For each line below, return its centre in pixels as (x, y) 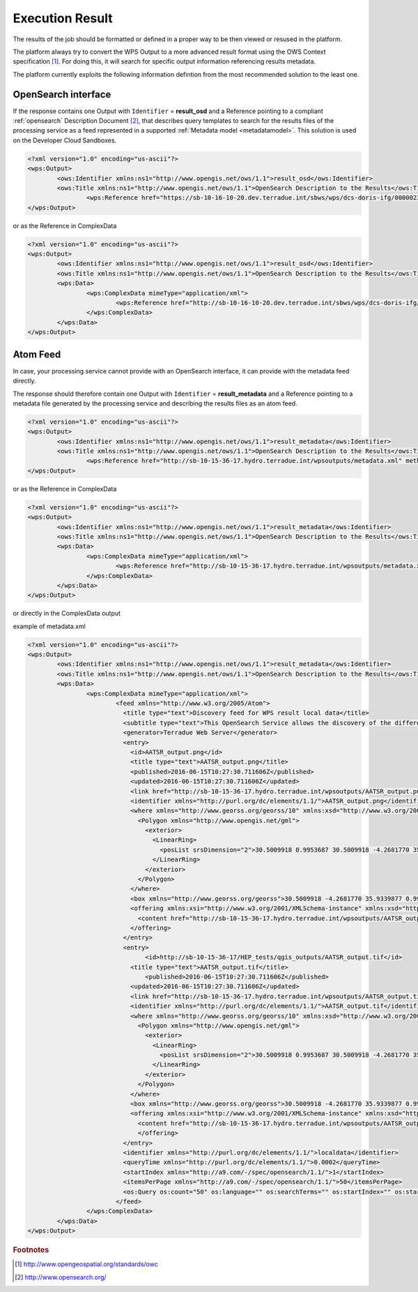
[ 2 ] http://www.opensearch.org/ (61, 1277)
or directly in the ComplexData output (67, 614)
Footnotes (31, 1250)
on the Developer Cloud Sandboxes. (65, 140)
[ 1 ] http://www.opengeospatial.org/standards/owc (86, 1264)
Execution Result (63, 18)
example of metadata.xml (49, 626)
